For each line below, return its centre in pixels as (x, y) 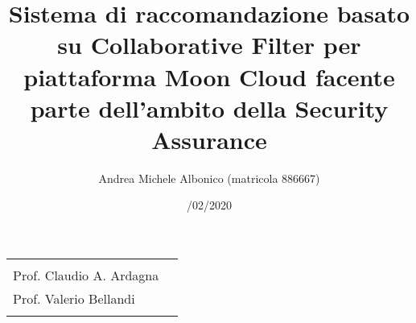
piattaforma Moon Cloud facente (209, 76)
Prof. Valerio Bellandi (74, 299)
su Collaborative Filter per (209, 45)
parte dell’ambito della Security (209, 108)
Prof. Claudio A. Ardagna (86, 275)
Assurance (209, 139)
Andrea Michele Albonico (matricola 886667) (209, 178)
